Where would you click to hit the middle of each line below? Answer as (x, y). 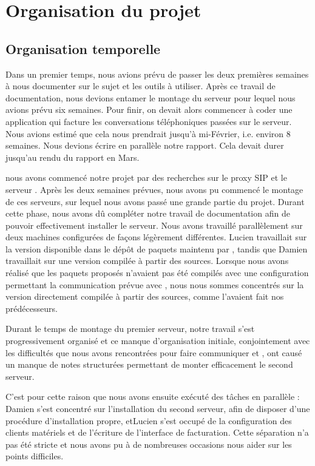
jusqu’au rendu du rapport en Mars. (73, 157)
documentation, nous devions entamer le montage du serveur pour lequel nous (151, 97)
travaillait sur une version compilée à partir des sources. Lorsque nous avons (147, 261)
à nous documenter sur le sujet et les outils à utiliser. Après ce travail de (141, 86)
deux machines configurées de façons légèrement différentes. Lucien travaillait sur (156, 237)
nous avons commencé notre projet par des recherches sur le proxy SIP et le (146, 177)
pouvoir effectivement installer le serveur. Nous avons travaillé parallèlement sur (154, 225)
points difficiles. (35, 456)
